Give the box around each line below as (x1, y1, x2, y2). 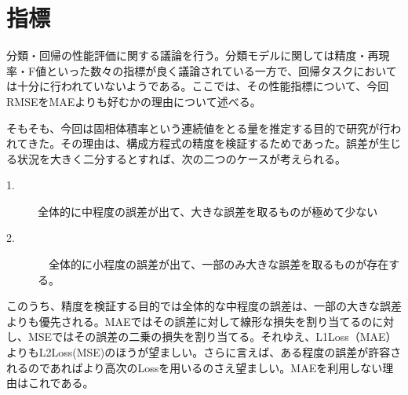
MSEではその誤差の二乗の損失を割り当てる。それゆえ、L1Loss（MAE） (27, 328, 397, 345)
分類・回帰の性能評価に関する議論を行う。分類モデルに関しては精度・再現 (6, 47, 390, 64)
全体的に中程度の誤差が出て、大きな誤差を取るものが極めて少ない (38, 203, 378, 219)
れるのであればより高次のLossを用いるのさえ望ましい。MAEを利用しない (6, 359, 383, 375)
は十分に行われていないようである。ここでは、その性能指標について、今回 (6, 78, 389, 94)
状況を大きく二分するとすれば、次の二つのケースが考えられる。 (16, 150, 346, 166)
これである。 (27, 375, 94, 391)
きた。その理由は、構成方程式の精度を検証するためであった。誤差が (27, 135, 380, 152)
